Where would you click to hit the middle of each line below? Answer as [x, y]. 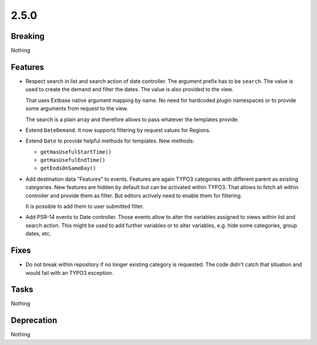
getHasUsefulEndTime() [73, 160]
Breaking [28, 36]
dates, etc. [38, 234]
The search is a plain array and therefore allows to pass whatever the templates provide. [132, 119]
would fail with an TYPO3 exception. [70, 273]
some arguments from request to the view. [77, 108]
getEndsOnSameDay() [68, 168]
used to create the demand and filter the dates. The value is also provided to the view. [129, 89]
